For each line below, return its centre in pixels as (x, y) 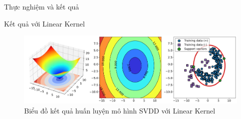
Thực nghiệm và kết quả (42, 6)
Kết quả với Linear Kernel (44, 23)
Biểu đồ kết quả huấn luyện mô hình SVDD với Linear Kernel (120, 110)
